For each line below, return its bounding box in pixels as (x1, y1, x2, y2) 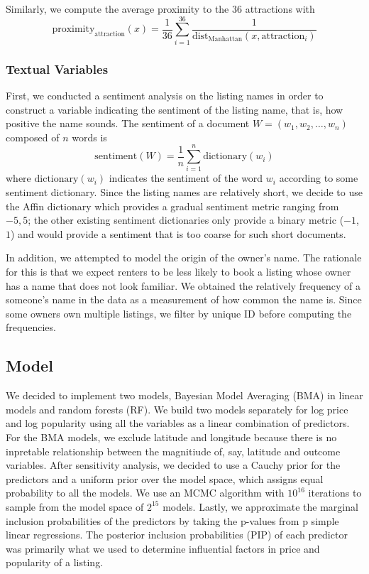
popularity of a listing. (6, 555, 104, 570)
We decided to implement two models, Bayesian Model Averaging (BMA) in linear (6, 388, 363, 403)
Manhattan (208, 36, 243, 43)
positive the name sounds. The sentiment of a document (6, 116, 250, 131)
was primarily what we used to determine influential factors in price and (6, 541, 320, 556)
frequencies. (6, 320, 56, 335)
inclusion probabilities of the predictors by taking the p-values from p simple (6, 513, 339, 528)
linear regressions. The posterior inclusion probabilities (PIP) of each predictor (6, 527, 348, 542)
